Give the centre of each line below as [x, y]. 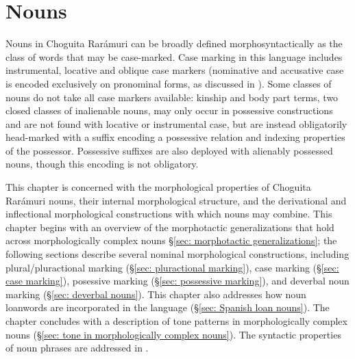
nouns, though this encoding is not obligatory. [102, 164]
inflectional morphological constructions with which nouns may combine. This [169, 214]
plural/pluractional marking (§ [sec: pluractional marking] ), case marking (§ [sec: [172, 267]
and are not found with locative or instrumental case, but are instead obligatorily [176, 123]
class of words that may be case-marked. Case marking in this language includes [174, 56]
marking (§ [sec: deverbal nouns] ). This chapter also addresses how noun [156, 294]
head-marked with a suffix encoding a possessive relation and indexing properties [175, 137]
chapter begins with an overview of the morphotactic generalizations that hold [170, 227]
